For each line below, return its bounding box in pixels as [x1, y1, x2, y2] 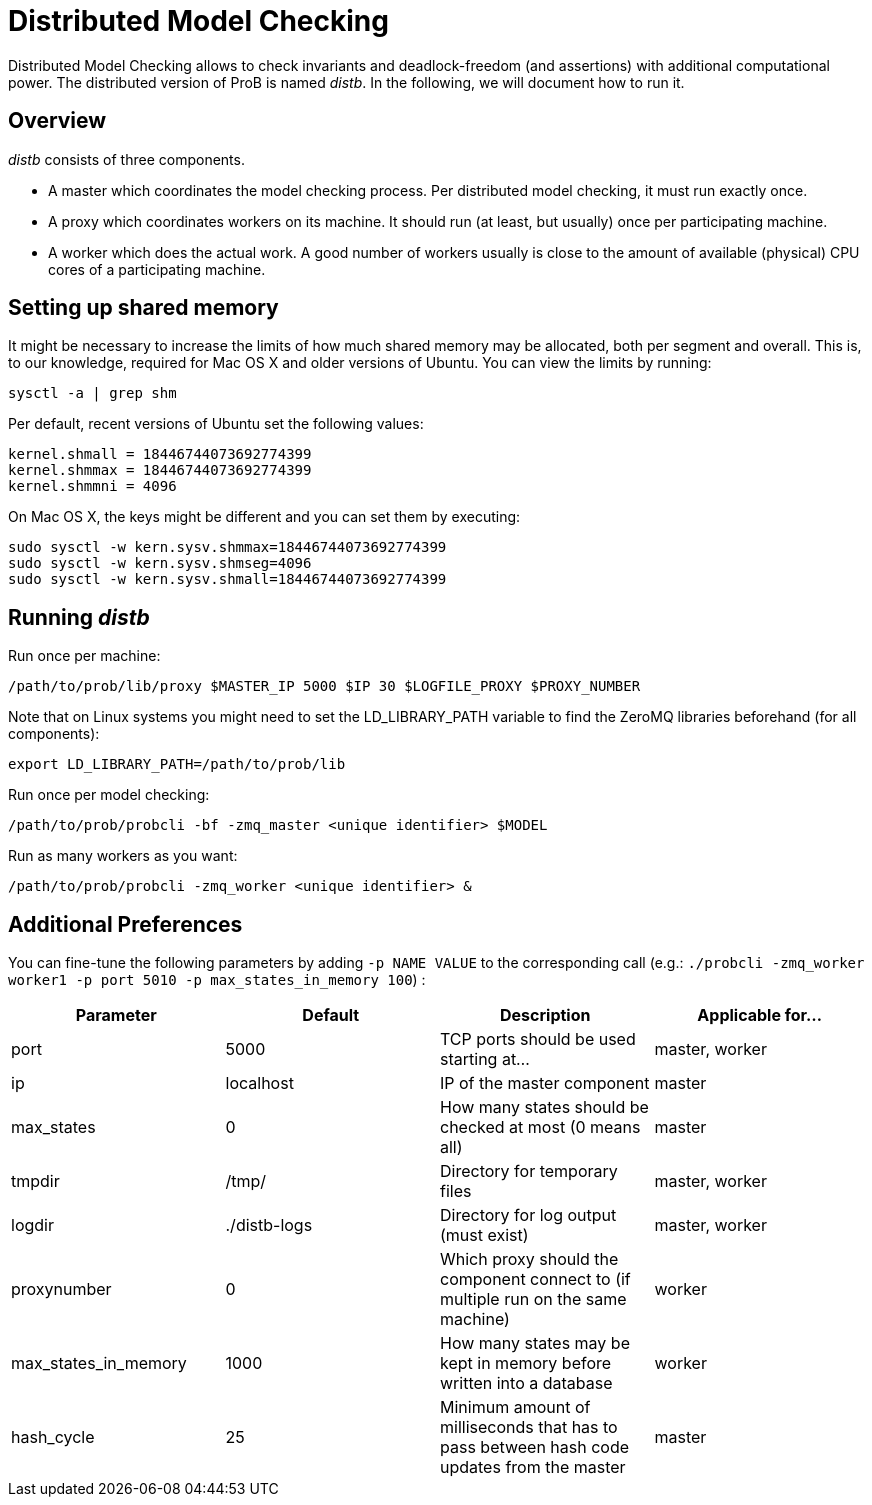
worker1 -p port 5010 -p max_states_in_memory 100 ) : [8, 971, 426, 989]
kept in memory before [440, 1353, 612, 1374]
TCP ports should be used [440, 1029, 636, 1050]
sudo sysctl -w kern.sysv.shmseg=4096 [8, 555, 312, 572]
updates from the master [440, 1457, 626, 1478]
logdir [11, 1215, 54, 1236]
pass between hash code [440, 1437, 630, 1458]
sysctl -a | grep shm [8, 385, 177, 402]
